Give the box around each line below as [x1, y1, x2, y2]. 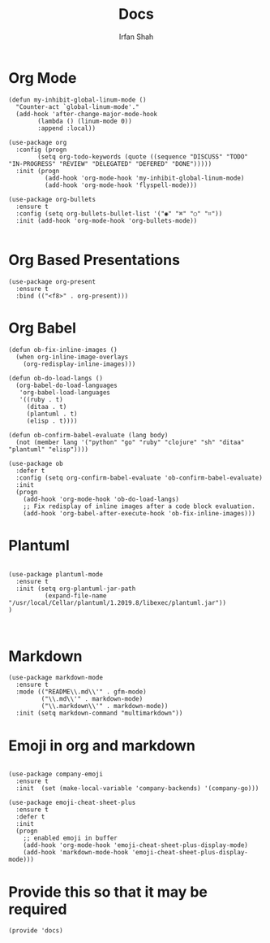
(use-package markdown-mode [8, 674, 104, 682]
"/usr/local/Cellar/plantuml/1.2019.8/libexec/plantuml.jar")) [8, 598, 227, 606]
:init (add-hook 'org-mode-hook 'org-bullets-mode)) [15, 216, 198, 224]
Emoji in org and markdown [8, 737, 196, 754]
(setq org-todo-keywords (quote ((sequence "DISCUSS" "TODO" [37, 152, 249, 161]
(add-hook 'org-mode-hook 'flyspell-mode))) [44, 180, 198, 189]
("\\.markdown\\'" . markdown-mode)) [41, 702, 169, 711]
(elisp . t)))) [26, 416, 79, 425]
